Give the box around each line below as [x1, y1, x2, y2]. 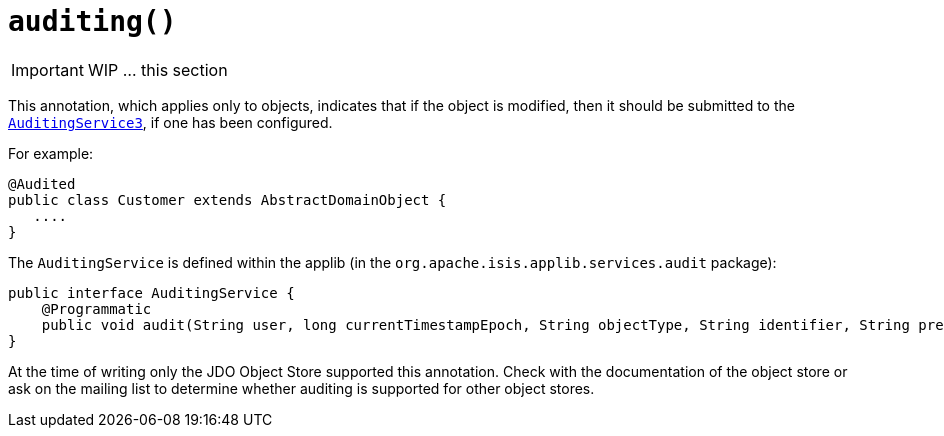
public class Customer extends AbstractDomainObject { [8, 191, 447, 208]
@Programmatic [41, 300, 152, 317]
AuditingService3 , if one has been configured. [8, 113, 333, 131]
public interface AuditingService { [8, 284, 295, 301]
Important [11, 59, 84, 80]
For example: [8, 144, 94, 162]
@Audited [8, 175, 76, 192]
